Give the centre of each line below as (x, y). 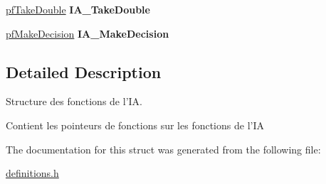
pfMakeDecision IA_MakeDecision (88, 33)
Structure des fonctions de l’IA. (74, 101)
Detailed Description (84, 71)
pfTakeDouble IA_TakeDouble (78, 9)
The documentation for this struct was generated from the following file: (163, 149)
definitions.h (32, 173)
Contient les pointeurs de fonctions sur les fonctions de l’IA (135, 125)
